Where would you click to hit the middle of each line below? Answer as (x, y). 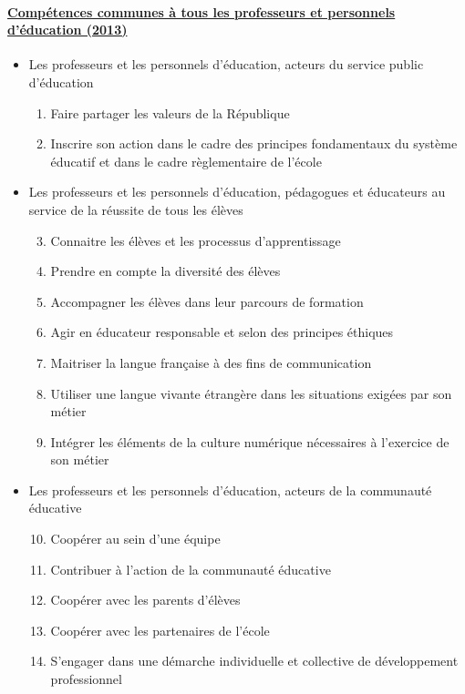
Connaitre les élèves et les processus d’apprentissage (196, 240)
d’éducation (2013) (67, 30)
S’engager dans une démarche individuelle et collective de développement (254, 661)
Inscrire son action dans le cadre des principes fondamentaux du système (254, 143)
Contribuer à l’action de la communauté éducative (191, 569)
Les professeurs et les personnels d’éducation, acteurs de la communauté (230, 490)
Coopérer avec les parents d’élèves (145, 600)
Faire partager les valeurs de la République (170, 112)
